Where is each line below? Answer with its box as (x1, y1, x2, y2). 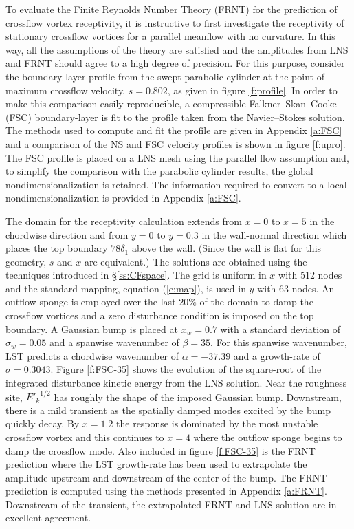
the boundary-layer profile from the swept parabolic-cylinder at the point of (5, 69, 324, 83)
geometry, (5, 254, 47, 268)
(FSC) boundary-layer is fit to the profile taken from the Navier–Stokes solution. (5, 109, 345, 124)
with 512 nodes (278, 268, 342, 282)
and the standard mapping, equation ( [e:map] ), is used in (5, 281, 246, 295)
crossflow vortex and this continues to (5, 429, 164, 444)
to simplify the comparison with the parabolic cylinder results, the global (5, 164, 313, 178)
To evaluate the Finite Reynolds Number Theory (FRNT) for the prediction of (5, 2, 338, 16)
